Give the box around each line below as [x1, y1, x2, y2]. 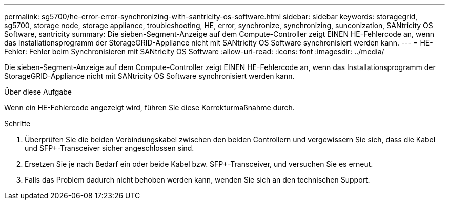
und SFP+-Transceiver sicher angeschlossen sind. [25, 144, 194, 152]
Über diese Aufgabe [4, 87, 72, 96]
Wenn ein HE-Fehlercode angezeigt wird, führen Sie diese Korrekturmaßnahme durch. [4, 103, 295, 112]
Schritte [4, 119, 31, 128]
